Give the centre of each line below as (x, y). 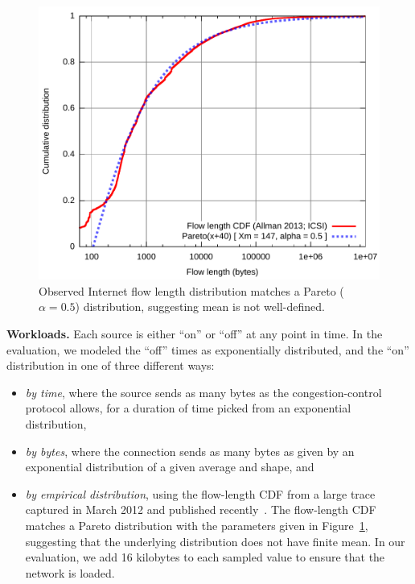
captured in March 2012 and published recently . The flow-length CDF (201, 509)
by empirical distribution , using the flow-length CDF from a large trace (200, 493)
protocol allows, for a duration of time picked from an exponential (188, 408)
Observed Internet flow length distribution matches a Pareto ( (191, 290)
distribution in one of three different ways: (111, 365)
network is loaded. (70, 572)
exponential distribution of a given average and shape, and (170, 467)
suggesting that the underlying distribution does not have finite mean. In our (215, 541)
